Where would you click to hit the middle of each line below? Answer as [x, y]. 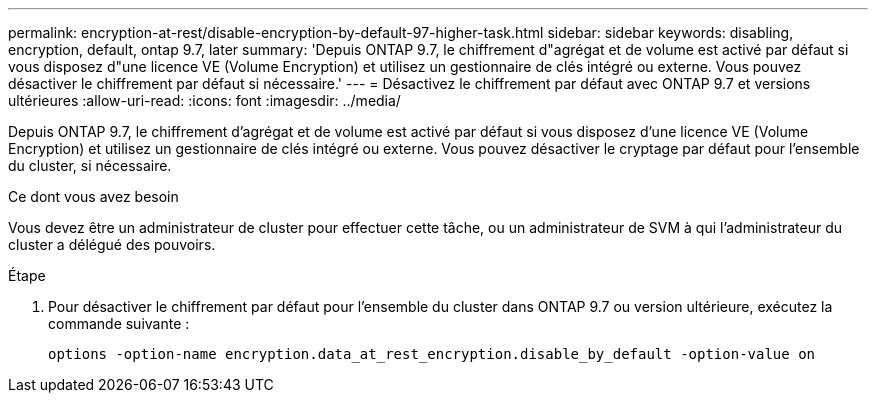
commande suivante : [119, 323]
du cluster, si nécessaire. [90, 165]
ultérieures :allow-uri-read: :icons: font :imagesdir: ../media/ [204, 100]
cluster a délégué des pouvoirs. [112, 244]
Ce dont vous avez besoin [93, 196]
